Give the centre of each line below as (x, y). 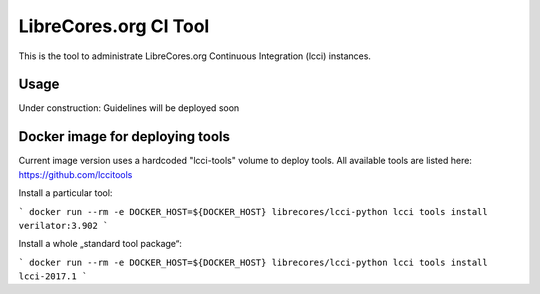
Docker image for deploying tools (124, 136)
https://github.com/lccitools (75, 174)
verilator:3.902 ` (63, 225)
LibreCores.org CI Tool (114, 26)
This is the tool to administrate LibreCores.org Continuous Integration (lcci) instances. (195, 56)
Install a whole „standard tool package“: (100, 244)
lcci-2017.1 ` (53, 276)
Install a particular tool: (65, 193)
